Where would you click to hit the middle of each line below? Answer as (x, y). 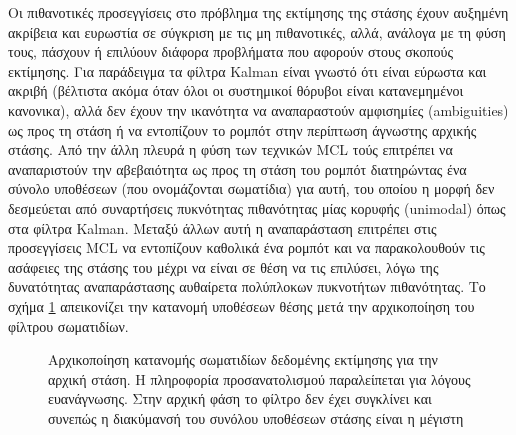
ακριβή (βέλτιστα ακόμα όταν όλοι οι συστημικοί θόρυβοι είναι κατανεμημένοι (236, 90)
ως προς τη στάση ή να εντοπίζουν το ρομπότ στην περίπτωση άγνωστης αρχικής (242, 129)
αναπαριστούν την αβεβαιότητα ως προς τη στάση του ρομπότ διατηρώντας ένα (237, 168)
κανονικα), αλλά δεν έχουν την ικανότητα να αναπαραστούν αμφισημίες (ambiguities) (258, 109)
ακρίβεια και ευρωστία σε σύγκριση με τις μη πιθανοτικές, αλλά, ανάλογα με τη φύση (257, 31)
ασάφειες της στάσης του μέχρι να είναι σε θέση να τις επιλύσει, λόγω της (223, 266)
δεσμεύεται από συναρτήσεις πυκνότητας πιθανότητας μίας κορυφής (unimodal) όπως (257, 207)
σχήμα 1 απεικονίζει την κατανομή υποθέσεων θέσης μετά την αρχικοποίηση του (241, 305)
